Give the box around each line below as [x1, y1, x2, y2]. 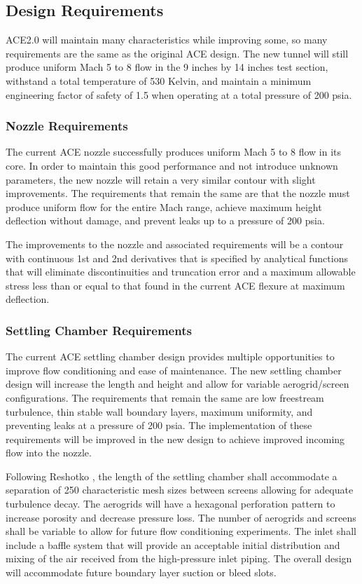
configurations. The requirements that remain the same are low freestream [6, 390, 324, 405]
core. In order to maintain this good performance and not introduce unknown [6, 158, 338, 172]
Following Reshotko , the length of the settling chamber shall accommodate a [6, 468, 337, 483]
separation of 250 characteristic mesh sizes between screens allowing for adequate [6, 482, 354, 497]
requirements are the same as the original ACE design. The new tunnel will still [6, 46, 349, 60]
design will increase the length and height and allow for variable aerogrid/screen [6, 376, 349, 391]
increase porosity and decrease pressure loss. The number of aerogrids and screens [6, 510, 356, 524]
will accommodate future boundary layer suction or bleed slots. [6, 565, 277, 580]
